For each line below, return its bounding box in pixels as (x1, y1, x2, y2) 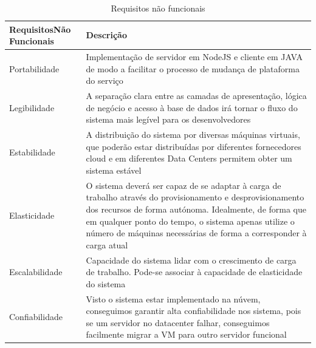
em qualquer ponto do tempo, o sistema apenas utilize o (86, 214, 295, 227)
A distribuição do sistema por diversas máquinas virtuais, (86, 128, 300, 141)
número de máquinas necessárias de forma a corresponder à (86, 227, 307, 239)
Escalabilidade (9, 265, 63, 278)
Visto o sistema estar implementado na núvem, (86, 292, 261, 305)
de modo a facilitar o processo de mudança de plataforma (86, 62, 300, 75)
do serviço (86, 74, 123, 87)
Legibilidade (9, 101, 55, 114)
